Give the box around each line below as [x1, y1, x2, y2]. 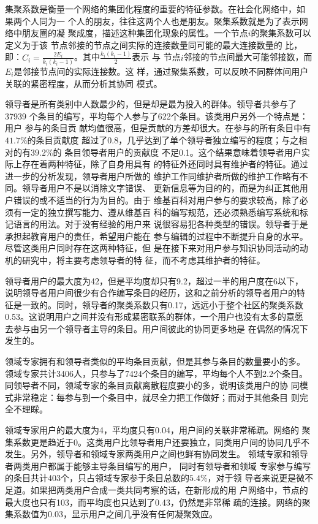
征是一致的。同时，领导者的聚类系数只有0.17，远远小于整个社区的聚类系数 [5, 298, 303, 311]
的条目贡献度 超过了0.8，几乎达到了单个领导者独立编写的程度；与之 [27, 133, 299, 146]
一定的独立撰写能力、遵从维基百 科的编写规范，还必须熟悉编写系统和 [21, 205, 300, 218]
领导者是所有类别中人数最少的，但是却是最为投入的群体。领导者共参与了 [5, 97, 297, 110]
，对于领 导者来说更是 [207, 471, 297, 484]
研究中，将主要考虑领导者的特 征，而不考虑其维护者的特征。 [21, 253, 265, 266]
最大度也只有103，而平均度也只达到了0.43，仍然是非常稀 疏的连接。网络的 [5, 495, 302, 508]
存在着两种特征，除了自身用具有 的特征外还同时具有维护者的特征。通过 [21, 158, 308, 170]
